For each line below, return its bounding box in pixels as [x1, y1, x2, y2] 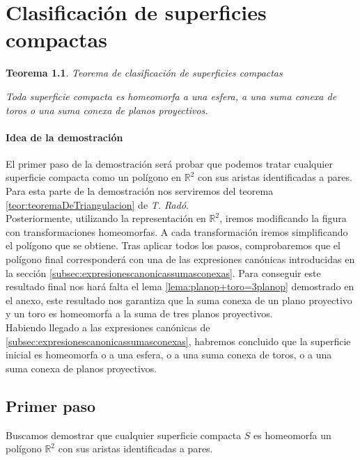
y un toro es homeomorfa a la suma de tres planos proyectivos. [6, 306, 273, 321]
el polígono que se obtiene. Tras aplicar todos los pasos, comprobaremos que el [6, 238, 341, 253]
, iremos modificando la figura [219, 211, 347, 225]
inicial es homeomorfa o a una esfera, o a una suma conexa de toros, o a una [6, 347, 332, 362]
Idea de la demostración [6, 129, 123, 144]
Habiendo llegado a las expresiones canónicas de [6, 320, 210, 335]
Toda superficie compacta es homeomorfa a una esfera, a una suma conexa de [6, 88, 337, 103]
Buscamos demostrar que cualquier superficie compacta [6, 427, 242, 442]
